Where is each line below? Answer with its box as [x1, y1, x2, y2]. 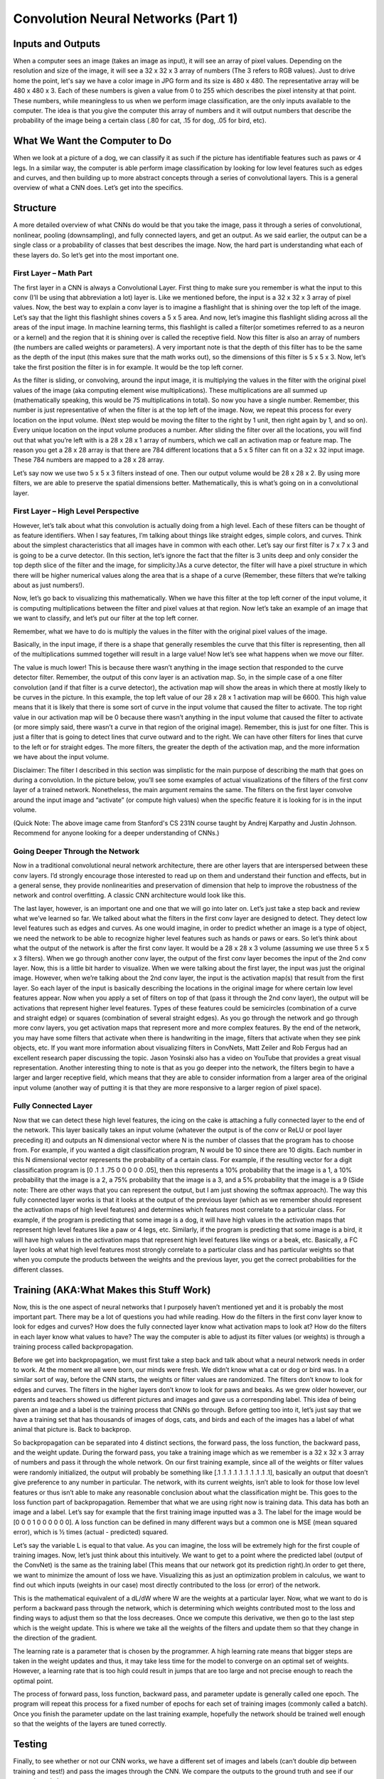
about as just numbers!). [13, 581, 85, 589]
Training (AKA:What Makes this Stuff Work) [13, 1284, 211, 1296]
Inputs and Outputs [13, 38, 101, 50]
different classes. [13, 1265, 64, 1274]
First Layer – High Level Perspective [13, 506, 139, 516]
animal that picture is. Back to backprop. [13, 1425, 132, 1434]
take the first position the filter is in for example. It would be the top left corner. [13, 363, 244, 371]
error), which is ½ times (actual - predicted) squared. [13, 1528, 169, 1536]
